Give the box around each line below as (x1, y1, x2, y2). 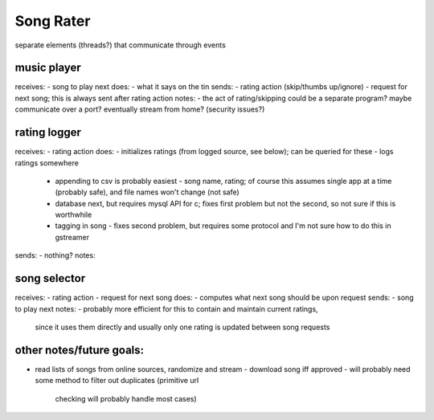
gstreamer (55, 232, 90, 242)
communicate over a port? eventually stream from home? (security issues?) (14, 104, 265, 114)
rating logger (14, 125, 82, 140)
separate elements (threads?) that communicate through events (14, 40, 227, 50)
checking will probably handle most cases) (55, 393, 197, 403)
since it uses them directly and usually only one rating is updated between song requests (35, 322, 330, 332)
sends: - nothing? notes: (14, 251, 96, 260)
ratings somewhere (14, 157, 80, 168)
